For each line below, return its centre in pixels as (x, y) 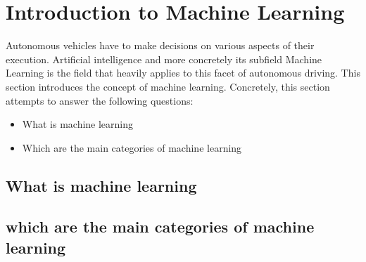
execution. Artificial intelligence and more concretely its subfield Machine (164, 59)
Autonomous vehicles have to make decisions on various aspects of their (160, 45)
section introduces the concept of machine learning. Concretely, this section (168, 86)
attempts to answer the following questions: (100, 100)
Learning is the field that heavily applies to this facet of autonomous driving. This (183, 73)
